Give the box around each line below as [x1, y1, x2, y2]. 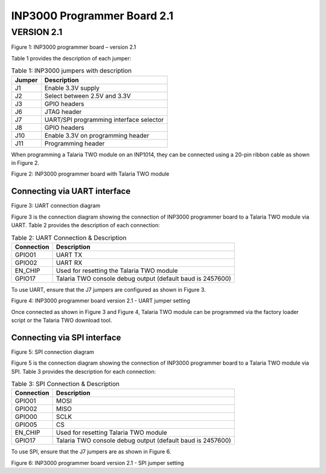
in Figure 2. [11, 159, 39, 166]
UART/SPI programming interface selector [44, 115, 164, 124]
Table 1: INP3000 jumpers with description [11, 66, 132, 75]
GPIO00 [14, 412, 37, 421]
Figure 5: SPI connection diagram [11, 348, 95, 356]
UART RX [56, 258, 83, 267]
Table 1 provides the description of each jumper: [11, 54, 132, 62]
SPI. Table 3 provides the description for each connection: [11, 368, 156, 375]
